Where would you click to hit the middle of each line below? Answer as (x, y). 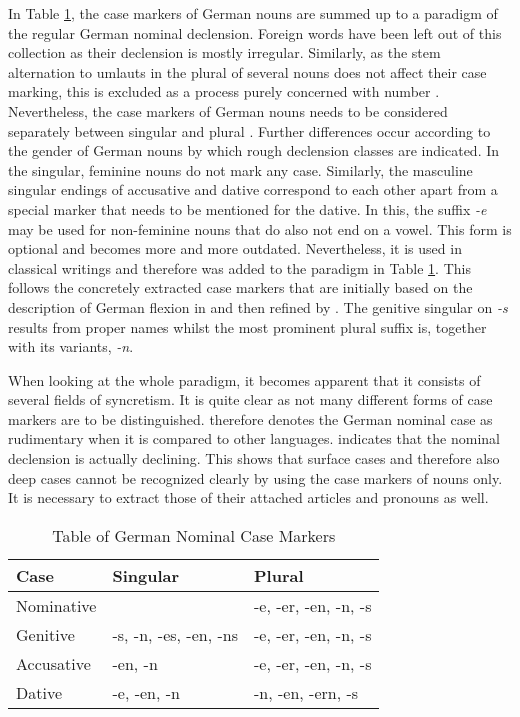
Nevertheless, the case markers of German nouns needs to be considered (228, 110)
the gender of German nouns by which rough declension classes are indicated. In (254, 150)
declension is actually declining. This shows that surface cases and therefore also (254, 458)
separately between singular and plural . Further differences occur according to (249, 130)
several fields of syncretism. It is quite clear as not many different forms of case (250, 399)
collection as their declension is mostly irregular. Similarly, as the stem (224, 52)
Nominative (56, 605)
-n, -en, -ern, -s (306, 692)
